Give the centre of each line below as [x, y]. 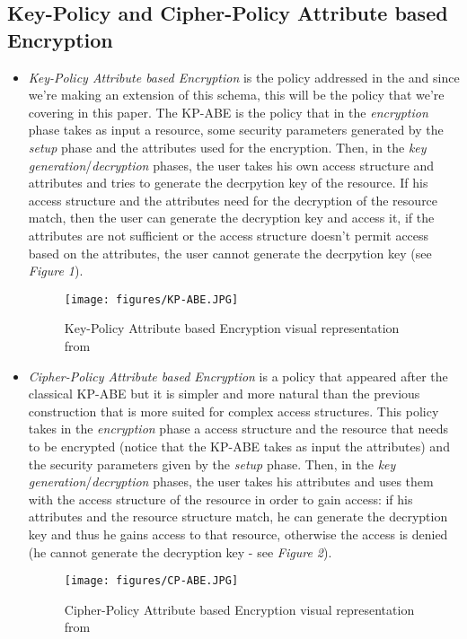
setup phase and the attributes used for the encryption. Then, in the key [227, 147]
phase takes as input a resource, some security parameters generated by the [236, 130]
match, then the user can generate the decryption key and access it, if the [231, 218]
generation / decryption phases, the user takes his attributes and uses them [231, 481]
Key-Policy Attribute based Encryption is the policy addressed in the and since [244, 77]
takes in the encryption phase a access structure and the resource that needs [238, 429]
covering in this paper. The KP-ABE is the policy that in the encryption [228, 112]
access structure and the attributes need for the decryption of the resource [233, 200]
